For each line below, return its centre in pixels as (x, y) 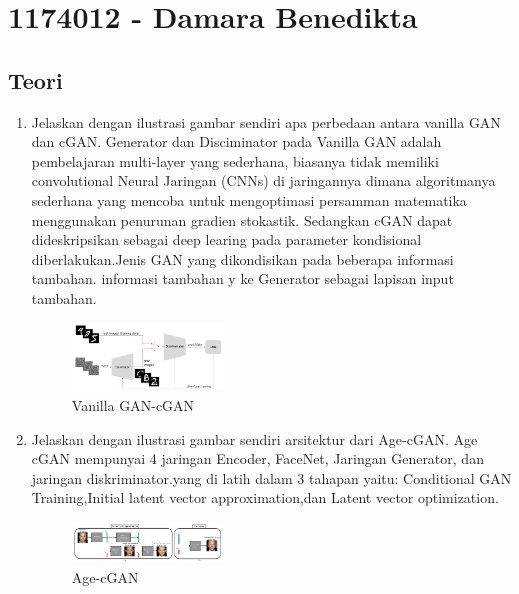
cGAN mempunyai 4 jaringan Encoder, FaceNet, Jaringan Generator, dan (257, 458)
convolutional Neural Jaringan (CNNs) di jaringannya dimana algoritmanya (263, 180)
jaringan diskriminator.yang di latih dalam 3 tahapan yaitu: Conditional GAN (271, 477)
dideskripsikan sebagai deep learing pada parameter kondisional (226, 239)
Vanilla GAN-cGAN (133, 405)
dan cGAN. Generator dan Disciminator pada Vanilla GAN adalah (236, 141)
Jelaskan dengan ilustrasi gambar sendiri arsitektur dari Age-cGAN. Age (254, 438)
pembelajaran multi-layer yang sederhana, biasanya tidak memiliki (235, 160)
